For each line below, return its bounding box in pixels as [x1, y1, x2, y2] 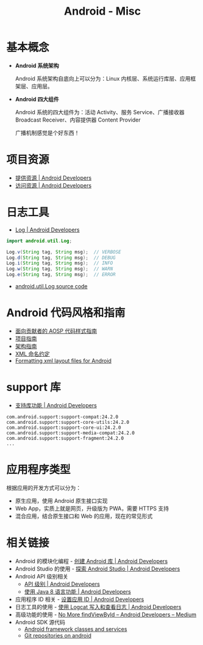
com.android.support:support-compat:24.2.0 [6, 414, 119, 420]
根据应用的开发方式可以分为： [6, 484, 81, 491]
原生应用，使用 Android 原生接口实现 [15, 497, 108, 505]
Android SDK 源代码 [15, 618, 66, 625]
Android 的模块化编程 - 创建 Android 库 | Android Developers [15, 557, 168, 564]
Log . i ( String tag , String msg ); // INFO [6, 260, 113, 266]
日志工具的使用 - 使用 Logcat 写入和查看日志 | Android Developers [15, 603, 182, 610]
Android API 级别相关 [15, 572, 68, 580]
